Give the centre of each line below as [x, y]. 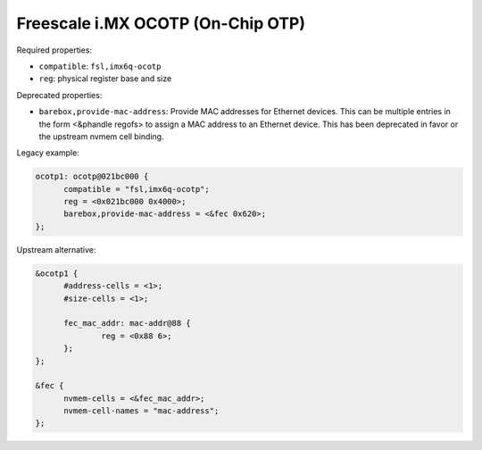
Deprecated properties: [59, 95]
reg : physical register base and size [105, 79]
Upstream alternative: [56, 249]
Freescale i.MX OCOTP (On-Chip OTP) [161, 23]
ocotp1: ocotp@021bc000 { [92, 177]
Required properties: [54, 50]
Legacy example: [48, 153]
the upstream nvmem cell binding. [101, 136]
